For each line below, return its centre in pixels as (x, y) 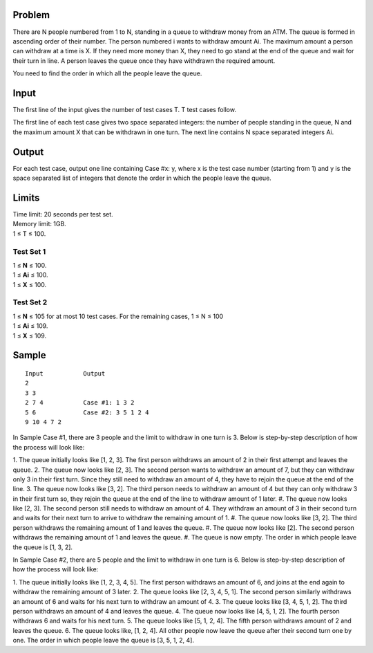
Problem (31, 15)
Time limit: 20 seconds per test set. (63, 214)
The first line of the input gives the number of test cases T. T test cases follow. (124, 109)
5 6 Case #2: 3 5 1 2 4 (87, 412)
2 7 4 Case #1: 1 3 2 (80, 403)
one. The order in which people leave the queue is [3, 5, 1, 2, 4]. (104, 641)
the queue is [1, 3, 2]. (42, 547)
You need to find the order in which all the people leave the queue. (107, 73)
